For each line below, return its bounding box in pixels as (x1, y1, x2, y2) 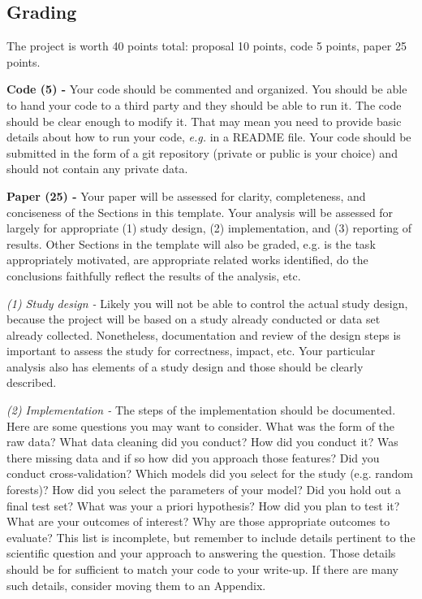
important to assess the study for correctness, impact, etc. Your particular (6, 342, 376, 359)
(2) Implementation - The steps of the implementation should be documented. (6, 402, 396, 419)
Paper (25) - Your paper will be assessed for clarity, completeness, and (6, 187, 366, 204)
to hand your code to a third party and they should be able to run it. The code (6, 96, 402, 113)
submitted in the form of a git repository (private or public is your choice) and (6, 144, 398, 161)
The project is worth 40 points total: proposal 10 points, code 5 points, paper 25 (6, 37, 407, 54)
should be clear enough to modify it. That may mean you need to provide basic (6, 112, 402, 129)
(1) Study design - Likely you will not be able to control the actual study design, (6, 294, 408, 311)
